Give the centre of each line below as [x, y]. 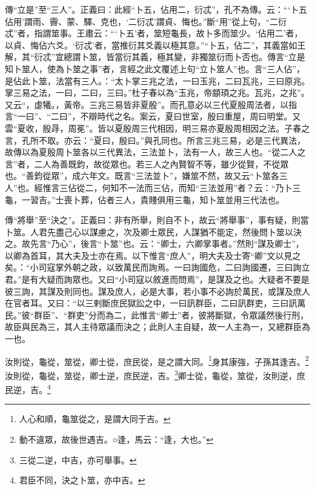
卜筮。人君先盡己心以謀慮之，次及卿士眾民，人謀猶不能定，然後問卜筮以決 [153, 231]
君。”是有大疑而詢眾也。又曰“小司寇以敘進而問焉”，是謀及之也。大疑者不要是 [157, 279]
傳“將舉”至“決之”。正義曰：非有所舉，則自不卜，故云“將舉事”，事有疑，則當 [157, 220]
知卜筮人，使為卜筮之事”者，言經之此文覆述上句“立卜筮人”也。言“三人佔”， [155, 68]
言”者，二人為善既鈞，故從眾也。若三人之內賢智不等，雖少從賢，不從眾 [147, 163]
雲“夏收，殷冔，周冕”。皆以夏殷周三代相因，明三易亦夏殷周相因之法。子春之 [157, 128]
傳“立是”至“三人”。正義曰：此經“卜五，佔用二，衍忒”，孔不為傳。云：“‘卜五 [156, 9]
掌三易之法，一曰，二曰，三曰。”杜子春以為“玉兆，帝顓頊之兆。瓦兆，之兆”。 [157, 92]
